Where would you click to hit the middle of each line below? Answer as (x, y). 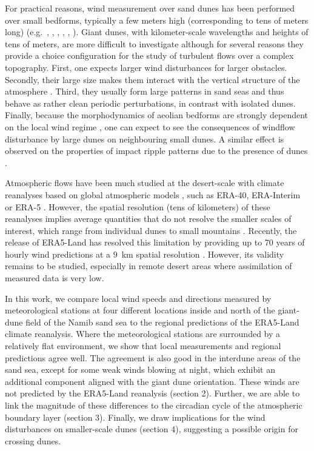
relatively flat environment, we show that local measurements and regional (143, 346)
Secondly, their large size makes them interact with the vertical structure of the (152, 79)
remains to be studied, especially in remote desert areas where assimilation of (149, 266)
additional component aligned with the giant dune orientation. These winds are (152, 381)
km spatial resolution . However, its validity (203, 254)
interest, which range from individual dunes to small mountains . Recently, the (151, 230)
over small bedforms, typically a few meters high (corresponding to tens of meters (157, 20)
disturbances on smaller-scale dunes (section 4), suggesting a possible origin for (152, 429)
